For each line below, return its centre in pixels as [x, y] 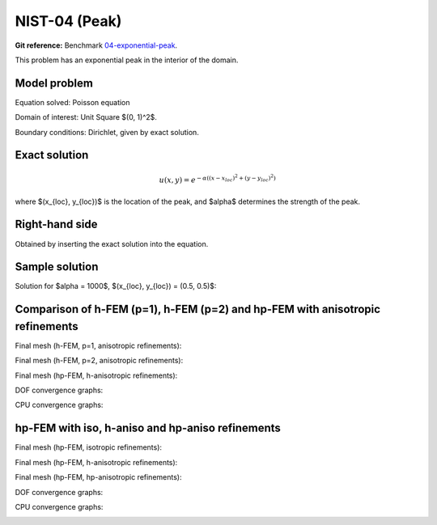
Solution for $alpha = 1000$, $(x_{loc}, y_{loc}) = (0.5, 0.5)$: [116, 286]
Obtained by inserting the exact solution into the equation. [112, 243]
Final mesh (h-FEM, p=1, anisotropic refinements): [98, 345]
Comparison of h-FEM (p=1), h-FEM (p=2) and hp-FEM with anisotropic [197, 309]
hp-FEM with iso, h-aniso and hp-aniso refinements [148, 428]
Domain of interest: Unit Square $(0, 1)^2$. [86, 117]
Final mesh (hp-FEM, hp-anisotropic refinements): [98, 477]
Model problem [54, 83]
